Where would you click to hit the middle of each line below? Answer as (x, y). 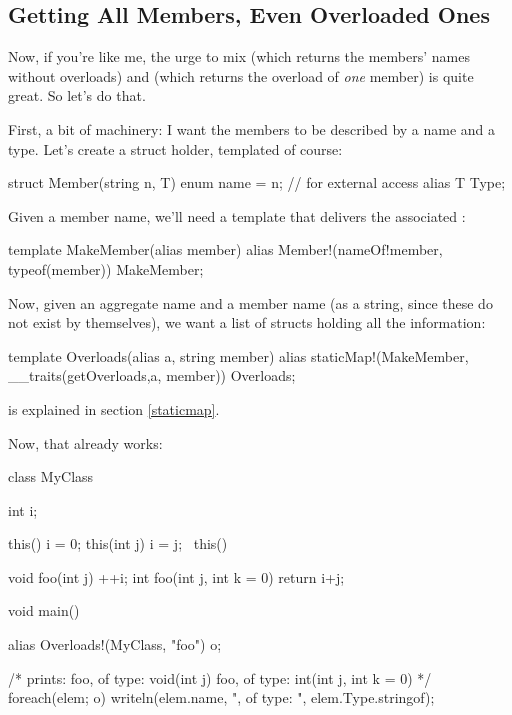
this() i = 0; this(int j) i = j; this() (118, 543)
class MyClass (51, 476)
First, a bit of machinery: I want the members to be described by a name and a (252, 128)
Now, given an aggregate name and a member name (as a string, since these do (250, 302)
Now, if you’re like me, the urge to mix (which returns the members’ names (239, 56)
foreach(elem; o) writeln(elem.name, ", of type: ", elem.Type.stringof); (221, 697)
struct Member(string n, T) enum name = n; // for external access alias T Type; (257, 182)
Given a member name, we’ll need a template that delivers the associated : (237, 215)
